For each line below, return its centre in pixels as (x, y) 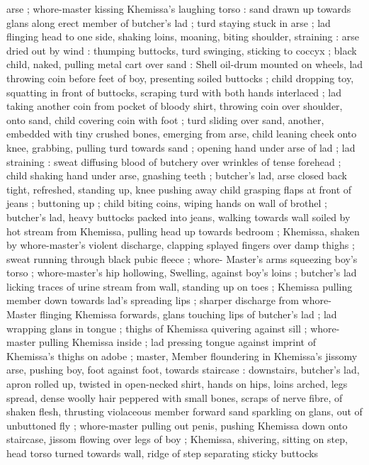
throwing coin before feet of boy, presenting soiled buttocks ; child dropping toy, (180, 78)
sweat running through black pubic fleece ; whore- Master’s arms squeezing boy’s (182, 258)
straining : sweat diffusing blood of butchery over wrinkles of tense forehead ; (174, 161)
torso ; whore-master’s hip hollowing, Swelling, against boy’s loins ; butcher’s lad (182, 273)
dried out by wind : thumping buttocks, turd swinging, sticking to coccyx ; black (182, 50)
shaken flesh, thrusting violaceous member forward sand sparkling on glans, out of (184, 411)
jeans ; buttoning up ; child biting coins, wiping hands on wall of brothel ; (167, 203)
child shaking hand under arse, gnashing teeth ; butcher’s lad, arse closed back (177, 175)
